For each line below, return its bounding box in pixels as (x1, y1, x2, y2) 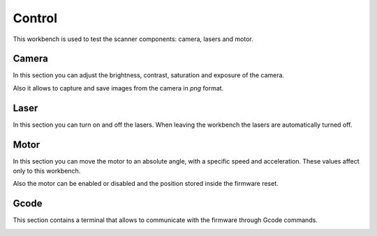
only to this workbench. (13, 167, 81, 175)
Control (13, 10, 58, 26)
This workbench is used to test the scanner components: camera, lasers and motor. (13, 35, 254, 43)
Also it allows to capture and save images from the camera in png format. (13, 84, 224, 92)
